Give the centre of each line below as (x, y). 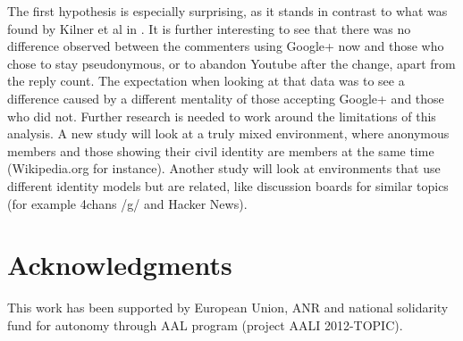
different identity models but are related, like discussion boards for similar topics (228, 185)
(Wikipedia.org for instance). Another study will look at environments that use (224, 168)
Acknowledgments (120, 265)
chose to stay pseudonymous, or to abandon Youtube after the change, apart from (231, 63)
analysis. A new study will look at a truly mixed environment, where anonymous (228, 133)
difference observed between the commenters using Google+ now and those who (226, 46)
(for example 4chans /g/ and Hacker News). (127, 203)
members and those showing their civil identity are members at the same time (221, 150)
